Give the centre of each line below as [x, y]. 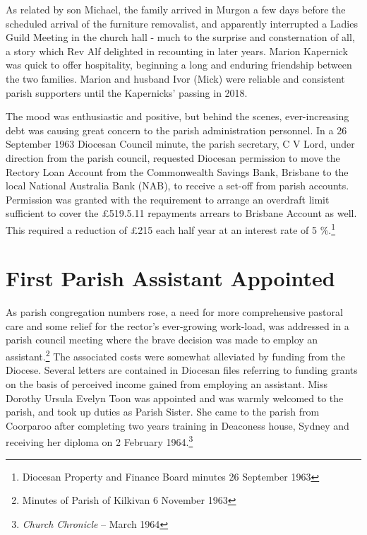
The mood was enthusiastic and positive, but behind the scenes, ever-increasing [178, 116]
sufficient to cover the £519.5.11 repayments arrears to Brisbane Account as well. [181, 213]
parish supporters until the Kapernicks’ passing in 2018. [127, 92]
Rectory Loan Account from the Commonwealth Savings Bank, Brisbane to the [177, 171]
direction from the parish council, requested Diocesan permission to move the [173, 157]
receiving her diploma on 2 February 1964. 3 [100, 441]
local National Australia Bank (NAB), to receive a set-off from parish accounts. [178, 186]
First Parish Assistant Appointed [170, 278]
